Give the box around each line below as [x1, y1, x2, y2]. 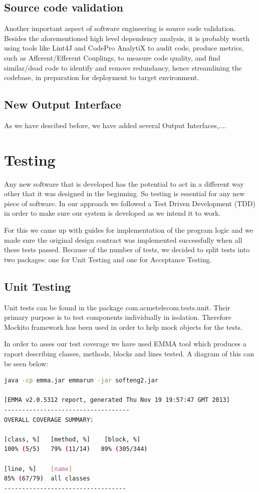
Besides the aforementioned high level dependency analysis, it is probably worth [4, 33, 249, 43]
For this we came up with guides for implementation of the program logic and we [4, 225, 253, 235]
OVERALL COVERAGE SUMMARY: [4, 416, 94, 423]
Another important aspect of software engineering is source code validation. [4, 23, 236, 34]
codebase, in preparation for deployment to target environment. [4, 72, 199, 83]
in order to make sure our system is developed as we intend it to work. [4, 208, 221, 218]
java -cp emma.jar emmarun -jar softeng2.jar [4, 377, 158, 384]
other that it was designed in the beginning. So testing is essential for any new [4, 188, 245, 199]
